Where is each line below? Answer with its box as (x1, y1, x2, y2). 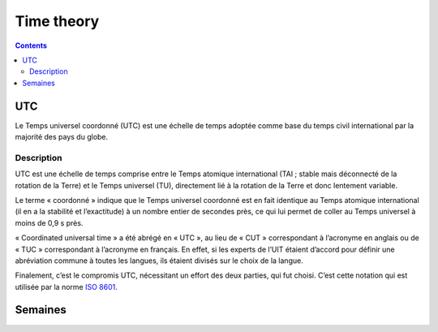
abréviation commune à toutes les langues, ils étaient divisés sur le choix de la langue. (15, 256, 303, 265)
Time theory (15, 12, 100, 30)
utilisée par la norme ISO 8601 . (15, 282, 118, 291)
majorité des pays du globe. (15, 132, 109, 142)
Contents (15, 41, 48, 50)
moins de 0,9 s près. (15, 218, 84, 227)
